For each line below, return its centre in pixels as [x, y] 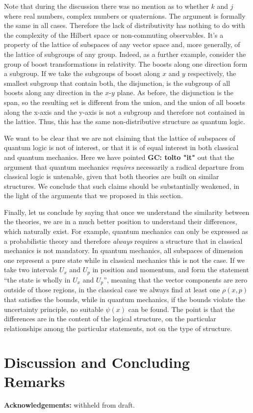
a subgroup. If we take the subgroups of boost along [82, 73]
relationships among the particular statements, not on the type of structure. [118, 328]
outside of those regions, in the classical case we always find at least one [112, 290]
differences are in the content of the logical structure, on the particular [110, 319]
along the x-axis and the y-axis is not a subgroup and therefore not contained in [125, 112]
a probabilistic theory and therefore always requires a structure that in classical [123, 241]
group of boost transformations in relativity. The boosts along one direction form [126, 64]
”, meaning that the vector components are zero [176, 279]
